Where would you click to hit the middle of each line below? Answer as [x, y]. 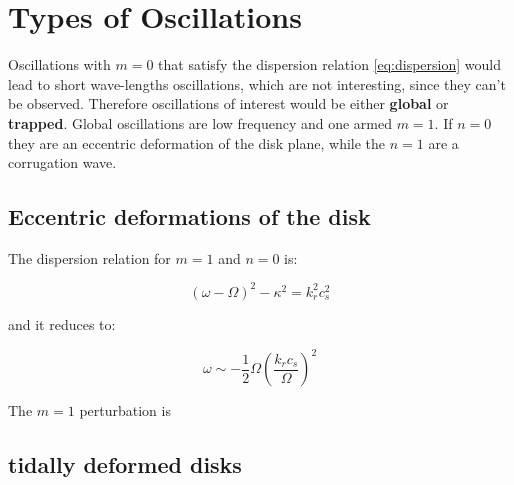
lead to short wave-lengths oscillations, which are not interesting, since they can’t [257, 83]
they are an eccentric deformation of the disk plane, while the [197, 142]
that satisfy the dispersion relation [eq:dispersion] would [329, 64]
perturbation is [125, 410]
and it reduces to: [62, 323]
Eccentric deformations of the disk [189, 216]
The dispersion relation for [89, 257]
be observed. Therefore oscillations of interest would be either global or [228, 103]
